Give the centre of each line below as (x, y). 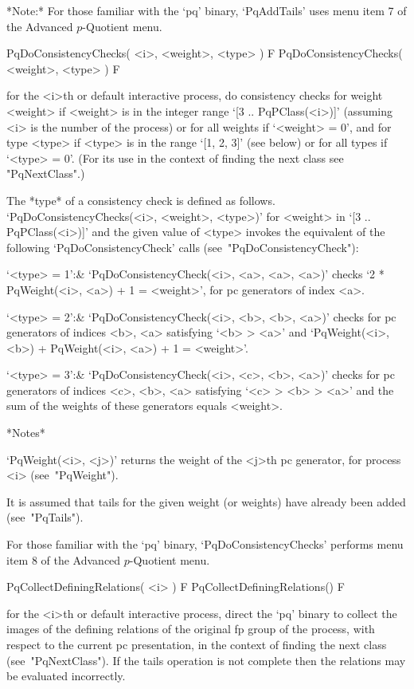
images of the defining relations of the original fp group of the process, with (191, 629)
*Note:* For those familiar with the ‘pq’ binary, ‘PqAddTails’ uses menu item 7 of (207, 10)
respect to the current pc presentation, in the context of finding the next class (197, 644)
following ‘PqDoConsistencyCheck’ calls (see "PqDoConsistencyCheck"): (183, 247)
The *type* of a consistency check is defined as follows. (141, 200)
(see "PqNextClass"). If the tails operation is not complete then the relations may (206, 660)
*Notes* (26, 433)
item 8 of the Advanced (64, 559)
